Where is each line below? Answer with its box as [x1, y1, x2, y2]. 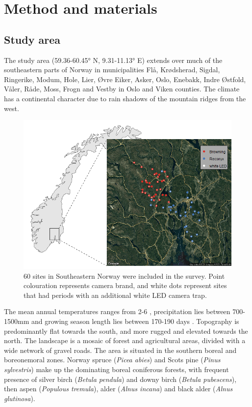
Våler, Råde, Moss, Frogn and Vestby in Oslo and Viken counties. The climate [4, 84, 240, 94]
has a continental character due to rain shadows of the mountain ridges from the [4, 93, 246, 103]
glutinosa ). [4, 393, 35, 403]
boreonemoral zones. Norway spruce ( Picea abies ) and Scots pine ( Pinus [4, 354, 221, 365]
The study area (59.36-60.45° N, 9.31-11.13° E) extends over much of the [4, 55, 223, 65]
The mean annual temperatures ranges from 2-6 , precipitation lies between [4, 306, 230, 317]
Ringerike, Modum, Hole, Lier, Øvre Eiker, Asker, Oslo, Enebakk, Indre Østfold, [4, 74, 246, 84]
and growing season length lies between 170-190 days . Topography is [31, 316, 239, 326]
